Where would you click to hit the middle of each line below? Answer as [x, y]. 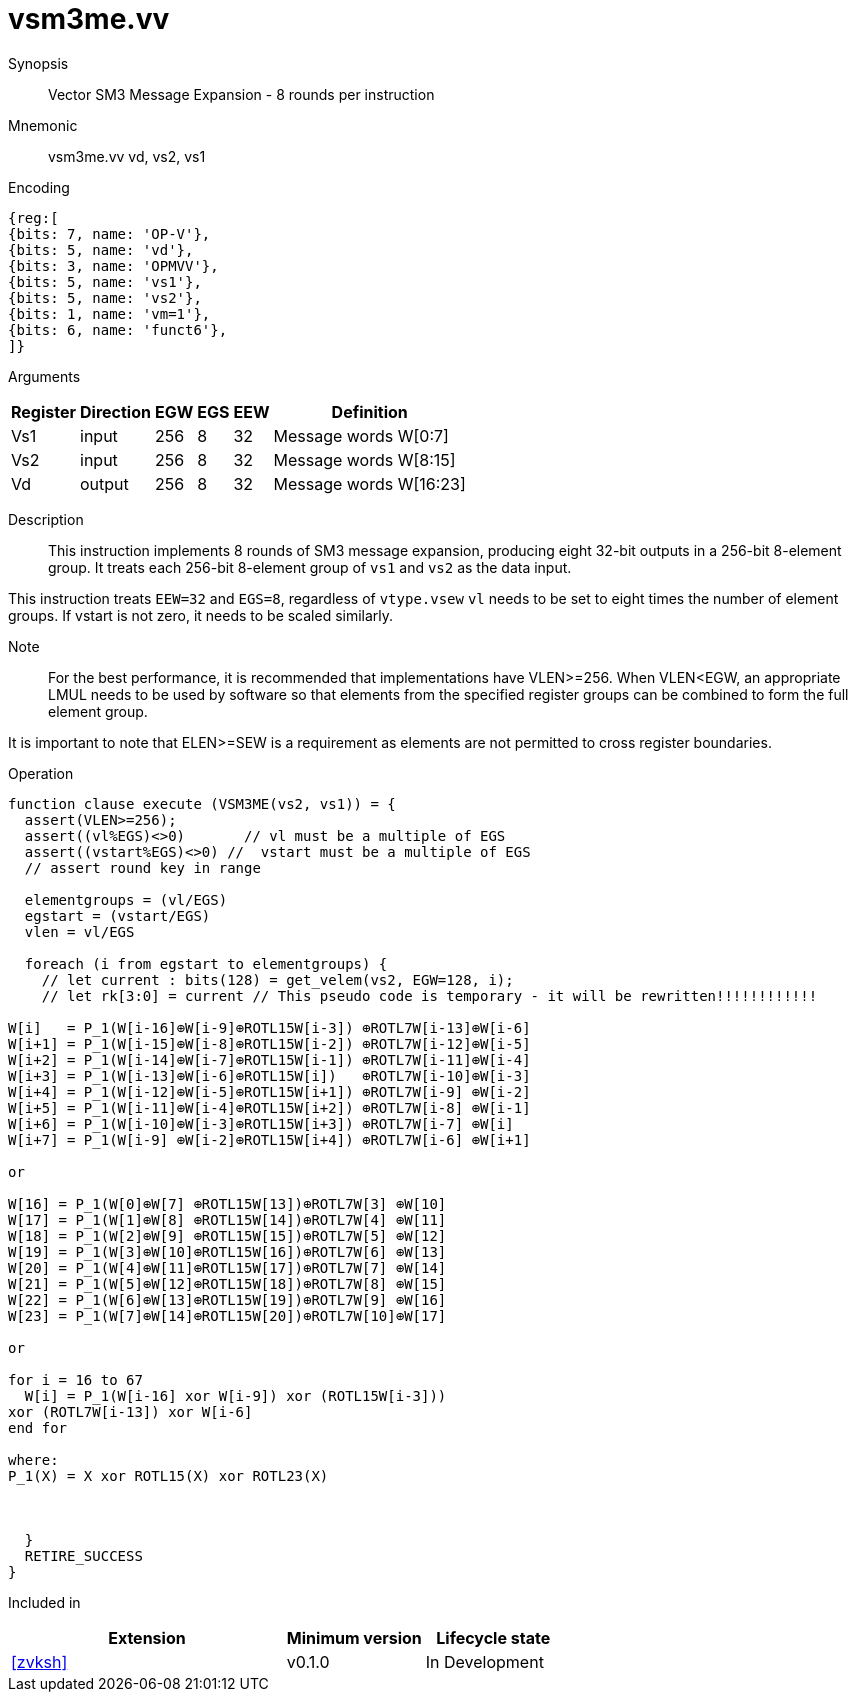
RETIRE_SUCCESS [83, 1555]
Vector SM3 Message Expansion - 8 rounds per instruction [241, 94]
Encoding [39, 187]
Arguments [44, 376]
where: [33, 1459]
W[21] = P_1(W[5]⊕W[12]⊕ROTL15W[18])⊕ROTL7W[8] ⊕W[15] [227, 1283]
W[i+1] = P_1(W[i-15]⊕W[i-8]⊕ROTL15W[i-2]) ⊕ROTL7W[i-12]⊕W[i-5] [269, 1043]
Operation [41, 773]
